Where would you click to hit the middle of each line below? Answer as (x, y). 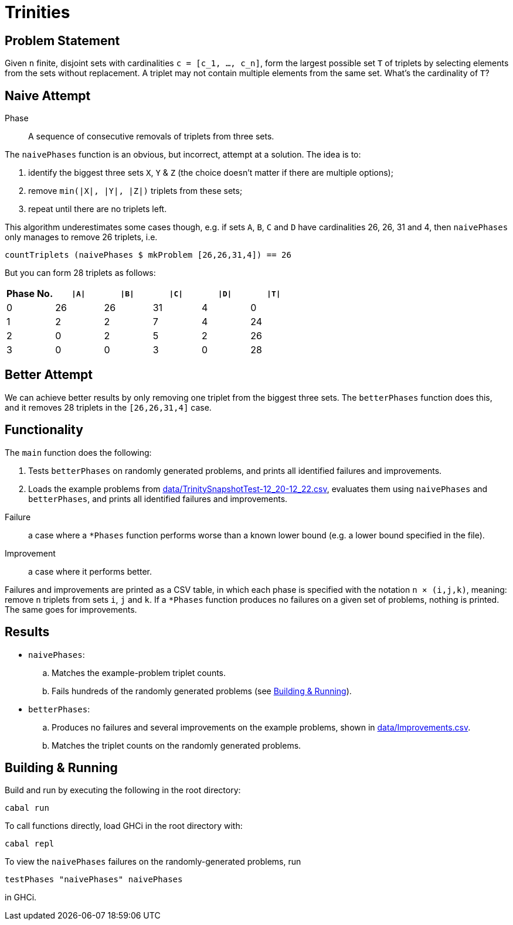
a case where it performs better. (90, 571)
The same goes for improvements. (71, 609)
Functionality (44, 430)
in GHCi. (21, 897)
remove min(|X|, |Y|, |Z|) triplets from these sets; (135, 191)
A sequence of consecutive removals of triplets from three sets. (151, 136)
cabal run (27, 808)
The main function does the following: (78, 452)
